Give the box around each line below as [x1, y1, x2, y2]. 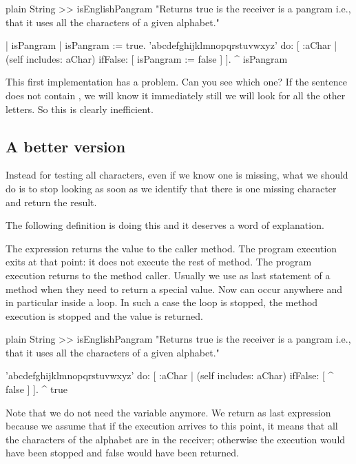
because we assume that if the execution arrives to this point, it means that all [6, 418, 338, 433]
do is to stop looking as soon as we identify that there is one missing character [6, 181, 337, 195]
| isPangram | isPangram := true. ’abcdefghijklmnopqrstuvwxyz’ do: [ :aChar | [6, 38, 337, 52]
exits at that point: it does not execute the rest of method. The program [6, 254, 312, 269]
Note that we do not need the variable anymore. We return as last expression [6, 405, 331, 419]
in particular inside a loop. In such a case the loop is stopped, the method [6, 295, 318, 310]
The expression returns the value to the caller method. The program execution [6, 241, 337, 255]
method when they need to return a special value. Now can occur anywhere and [6, 281, 343, 296]
